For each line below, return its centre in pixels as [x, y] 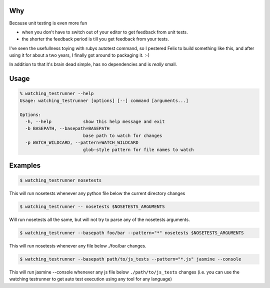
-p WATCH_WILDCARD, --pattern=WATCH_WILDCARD [82, 143]
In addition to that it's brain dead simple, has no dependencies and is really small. [93, 64]
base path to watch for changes [122, 135]
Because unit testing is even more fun [48, 23]
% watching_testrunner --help [57, 93]
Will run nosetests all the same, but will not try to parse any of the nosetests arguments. [99, 219]
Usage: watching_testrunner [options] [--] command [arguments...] [104, 100]
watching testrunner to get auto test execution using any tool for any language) [91, 279]
